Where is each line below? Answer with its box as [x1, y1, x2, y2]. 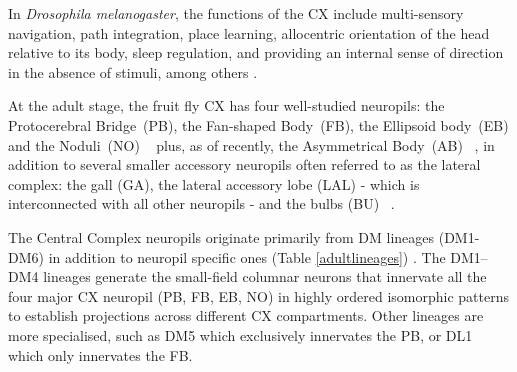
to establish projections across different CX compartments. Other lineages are [8, 305, 484, 326]
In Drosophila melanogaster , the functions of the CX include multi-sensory [8, 3, 464, 23]
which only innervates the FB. [8, 344, 193, 365]
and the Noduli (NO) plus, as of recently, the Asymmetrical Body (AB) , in [8, 134, 495, 155]
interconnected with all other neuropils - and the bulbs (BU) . [8, 193, 395, 214]
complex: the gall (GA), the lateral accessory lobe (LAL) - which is [8, 173, 420, 194]
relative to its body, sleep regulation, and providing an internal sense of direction [8, 42, 504, 63]
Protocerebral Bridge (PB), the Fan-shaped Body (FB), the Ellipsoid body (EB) [8, 114, 509, 135]
